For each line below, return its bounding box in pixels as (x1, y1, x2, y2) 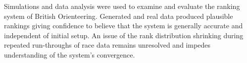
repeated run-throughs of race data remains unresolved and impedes (4, 40, 211, 50)
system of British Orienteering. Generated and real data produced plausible (4, 10, 233, 21)
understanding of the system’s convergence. (4, 49, 135, 60)
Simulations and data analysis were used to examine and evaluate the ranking (4, 1, 240, 11)
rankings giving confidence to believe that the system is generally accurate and (4, 20, 243, 31)
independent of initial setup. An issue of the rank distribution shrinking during (4, 30, 244, 40)
